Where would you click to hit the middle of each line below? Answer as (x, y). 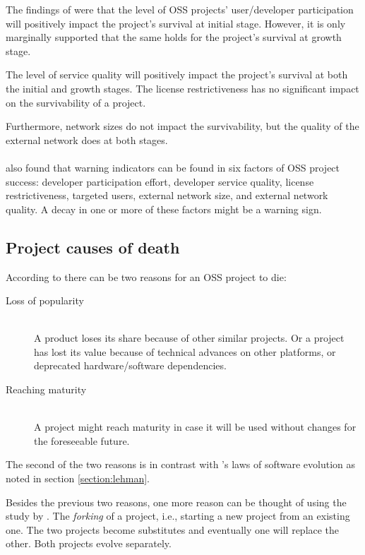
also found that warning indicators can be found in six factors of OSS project (173, 167)
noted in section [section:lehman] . (78, 478)
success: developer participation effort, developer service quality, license (160, 181)
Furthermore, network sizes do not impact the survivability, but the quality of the (182, 126)
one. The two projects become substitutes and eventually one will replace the (173, 529)
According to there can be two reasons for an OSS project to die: (146, 276)
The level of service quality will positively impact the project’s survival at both (177, 74)
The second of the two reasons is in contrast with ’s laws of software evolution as (181, 464)
